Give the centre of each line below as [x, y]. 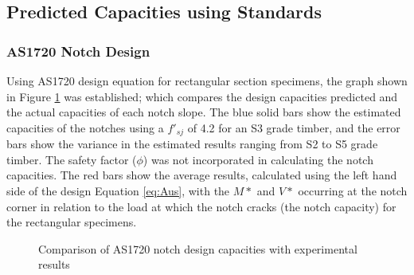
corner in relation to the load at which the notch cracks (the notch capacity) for [201, 206]
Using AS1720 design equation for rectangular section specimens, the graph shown [207, 81]
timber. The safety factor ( [72, 159]
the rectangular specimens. [72, 222]
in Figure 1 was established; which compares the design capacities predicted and [202, 96]
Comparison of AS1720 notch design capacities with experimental [198, 248]
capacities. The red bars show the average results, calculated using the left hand [202, 175]
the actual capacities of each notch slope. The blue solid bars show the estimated [204, 112]
